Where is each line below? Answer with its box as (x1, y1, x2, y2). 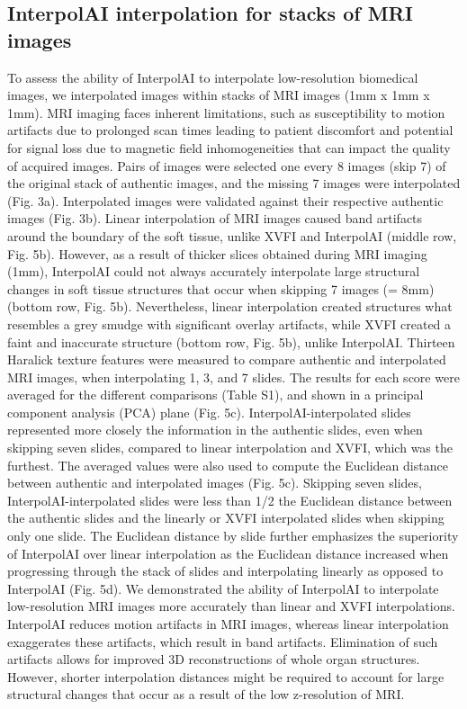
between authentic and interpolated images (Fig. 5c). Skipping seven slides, (7, 473, 422, 492)
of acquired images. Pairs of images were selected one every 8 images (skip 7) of (7, 156, 446, 175)
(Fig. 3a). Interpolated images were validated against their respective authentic (7, 191, 444, 210)
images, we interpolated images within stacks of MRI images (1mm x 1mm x (7, 85, 430, 104)
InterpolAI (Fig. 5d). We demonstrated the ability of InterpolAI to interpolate (7, 579, 439, 597)
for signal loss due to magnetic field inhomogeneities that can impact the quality (7, 138, 451, 157)
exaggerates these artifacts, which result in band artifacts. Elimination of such (7, 632, 438, 651)
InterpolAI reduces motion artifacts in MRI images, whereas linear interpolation (7, 615, 449, 633)
